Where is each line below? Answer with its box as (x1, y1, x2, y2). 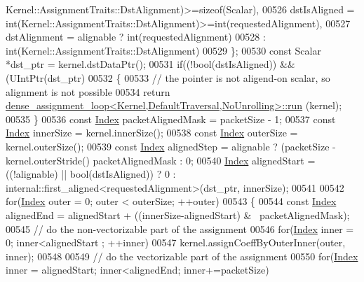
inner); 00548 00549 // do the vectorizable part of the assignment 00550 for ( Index (6, 248, 358, 263)
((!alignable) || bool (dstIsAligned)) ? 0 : (6, 167, 176, 181)
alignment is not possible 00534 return (6, 84, 170, 99)
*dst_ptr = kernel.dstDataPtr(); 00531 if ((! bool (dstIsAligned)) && (6, 57, 295, 71)
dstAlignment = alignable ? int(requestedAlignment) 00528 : (6, 29, 266, 44)
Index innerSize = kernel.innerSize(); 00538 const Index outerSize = (6, 125, 298, 140)
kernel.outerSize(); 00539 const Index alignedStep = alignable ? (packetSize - (6, 139, 336, 153)
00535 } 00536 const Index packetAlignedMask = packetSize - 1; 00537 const (6, 111, 336, 126)
